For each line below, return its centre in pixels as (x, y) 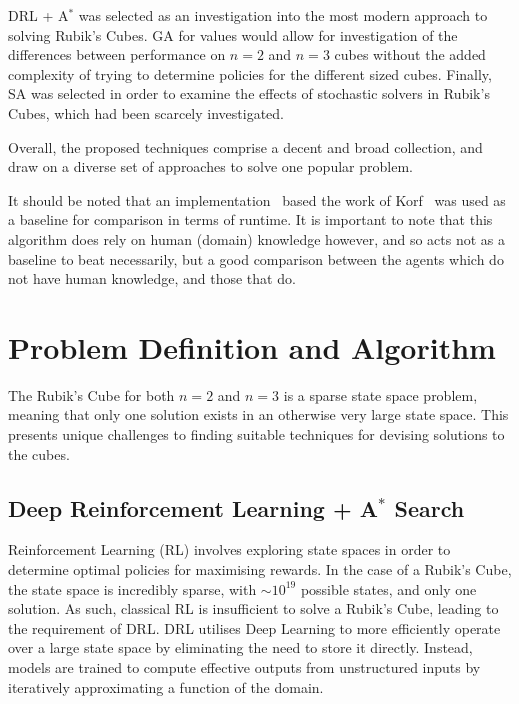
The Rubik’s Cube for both (91, 394)
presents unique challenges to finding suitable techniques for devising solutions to (256, 434)
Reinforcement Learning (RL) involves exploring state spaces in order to (229, 549)
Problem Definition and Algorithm (252, 346)
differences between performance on (117, 54)
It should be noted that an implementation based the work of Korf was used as (257, 199)
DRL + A (38, 15)
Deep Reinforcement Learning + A (193, 507)
